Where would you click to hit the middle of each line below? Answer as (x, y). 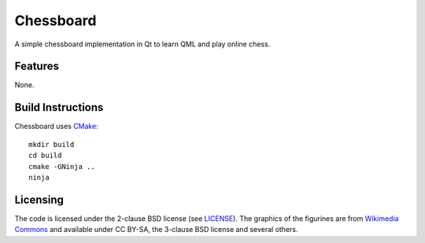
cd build (45, 156)
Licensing (39, 199)
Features (37, 66)
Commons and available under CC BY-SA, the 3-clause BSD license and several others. (156, 230)
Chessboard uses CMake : (56, 127)
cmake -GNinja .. (62, 166)
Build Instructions (59, 107)
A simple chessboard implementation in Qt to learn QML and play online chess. (142, 44)
